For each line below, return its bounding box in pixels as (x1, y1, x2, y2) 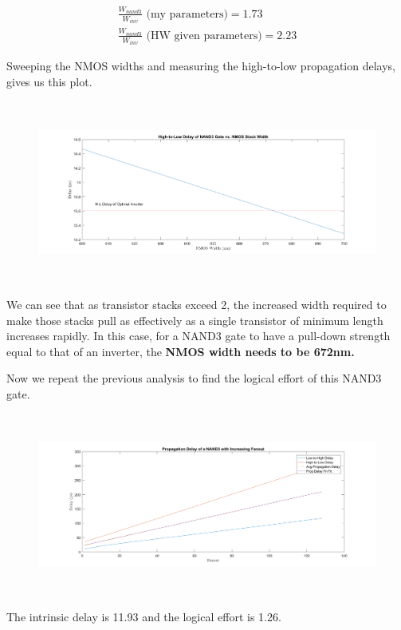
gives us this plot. (6, 73, 92, 90)
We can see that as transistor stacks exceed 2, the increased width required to (6, 295, 387, 312)
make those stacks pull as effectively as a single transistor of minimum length (6, 311, 383, 328)
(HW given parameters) (146, 30, 262, 42)
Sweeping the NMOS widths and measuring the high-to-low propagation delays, (6, 57, 396, 74)
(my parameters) (146, 8, 228, 20)
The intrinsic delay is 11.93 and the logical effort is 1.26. (6, 608, 281, 624)
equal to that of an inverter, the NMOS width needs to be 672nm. (6, 343, 355, 359)
